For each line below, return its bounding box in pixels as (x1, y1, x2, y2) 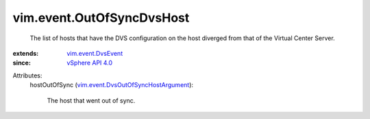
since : (12, 58, 31, 67)
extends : (12, 49, 39, 57)
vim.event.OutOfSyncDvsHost (12, 10, 190, 25)
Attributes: (12, 71, 42, 80)
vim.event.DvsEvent (66, 49, 123, 57)
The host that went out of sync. (47, 96, 136, 105)
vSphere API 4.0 (66, 58, 113, 67)
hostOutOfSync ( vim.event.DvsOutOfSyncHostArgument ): (29, 81, 194, 89)
